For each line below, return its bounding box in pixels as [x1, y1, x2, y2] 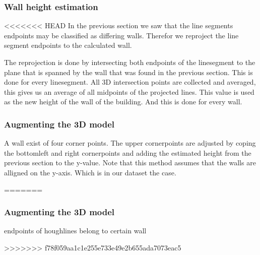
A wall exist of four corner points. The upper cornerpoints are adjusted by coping [4, 138, 256, 148]
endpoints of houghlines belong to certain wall [4, 225, 147, 236]
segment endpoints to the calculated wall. [4, 40, 132, 50]
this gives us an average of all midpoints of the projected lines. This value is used [4, 86, 254, 97]
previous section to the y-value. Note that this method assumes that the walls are [4, 157, 256, 168]
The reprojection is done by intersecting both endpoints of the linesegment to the [4, 57, 255, 67]
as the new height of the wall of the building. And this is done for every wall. [4, 96, 242, 107]
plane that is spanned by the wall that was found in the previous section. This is [4, 67, 253, 77]
